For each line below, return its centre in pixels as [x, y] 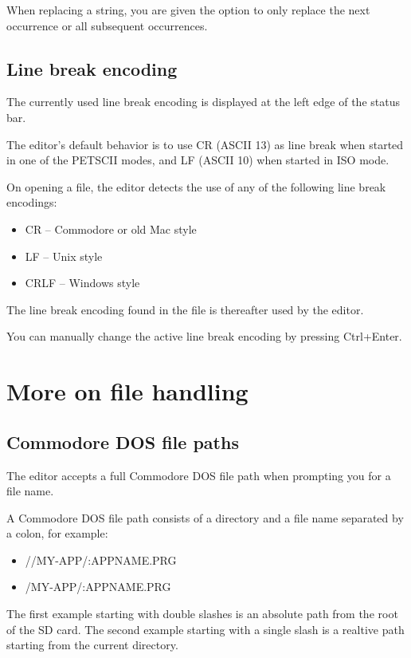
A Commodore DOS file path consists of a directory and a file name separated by [205, 517]
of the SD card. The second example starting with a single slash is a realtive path [205, 629]
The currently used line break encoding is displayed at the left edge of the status [203, 102]
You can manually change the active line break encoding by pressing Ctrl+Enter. [204, 336]
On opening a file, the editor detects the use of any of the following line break [196, 186]
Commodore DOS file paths [123, 441]
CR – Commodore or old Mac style [111, 229]
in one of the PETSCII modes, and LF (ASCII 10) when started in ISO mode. [198, 160]
